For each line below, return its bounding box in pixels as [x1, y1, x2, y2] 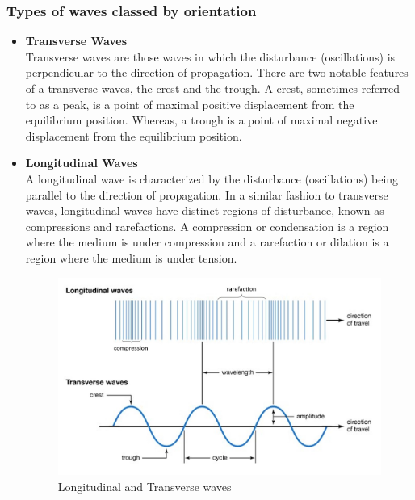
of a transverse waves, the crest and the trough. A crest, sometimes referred [25, 80, 400, 96]
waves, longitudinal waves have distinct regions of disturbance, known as [25, 202, 384, 219]
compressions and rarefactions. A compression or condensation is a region [25, 217, 389, 234]
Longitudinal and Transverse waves [57, 478, 232, 495]
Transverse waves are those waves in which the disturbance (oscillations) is [25, 48, 396, 65]
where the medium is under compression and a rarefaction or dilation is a [25, 233, 389, 250]
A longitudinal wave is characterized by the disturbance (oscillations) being [25, 170, 399, 187]
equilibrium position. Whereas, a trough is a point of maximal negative [25, 111, 378, 128]
